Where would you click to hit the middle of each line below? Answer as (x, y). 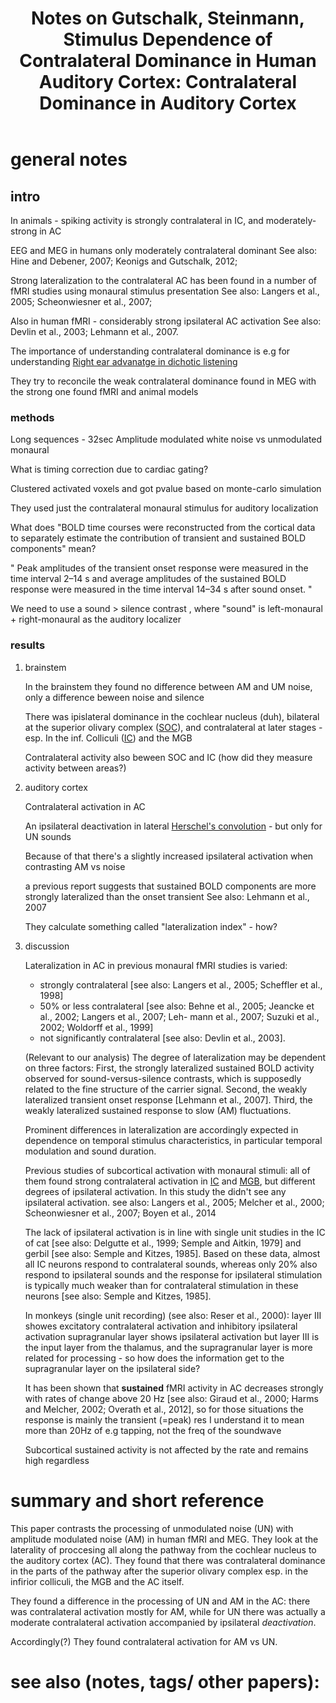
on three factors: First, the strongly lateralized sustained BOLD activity (169, 1068)
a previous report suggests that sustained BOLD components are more (170, 886)
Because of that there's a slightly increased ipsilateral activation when (169, 856)
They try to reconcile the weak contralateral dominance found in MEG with (163, 381)
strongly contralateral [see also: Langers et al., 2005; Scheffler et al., (181, 984)
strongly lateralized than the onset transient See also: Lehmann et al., (167, 896)
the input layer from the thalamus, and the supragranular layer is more (168, 1347)
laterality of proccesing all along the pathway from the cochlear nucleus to (163, 1549)
